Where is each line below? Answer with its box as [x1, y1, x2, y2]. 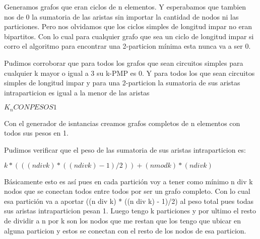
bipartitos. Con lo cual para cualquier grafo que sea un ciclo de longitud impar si [4, 31, 254, 41]
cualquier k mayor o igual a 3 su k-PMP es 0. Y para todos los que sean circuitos [4, 67, 255, 78]
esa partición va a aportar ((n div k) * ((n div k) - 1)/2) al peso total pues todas [4, 195, 254, 206]
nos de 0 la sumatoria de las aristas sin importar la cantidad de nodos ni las [4, 11, 239, 22]
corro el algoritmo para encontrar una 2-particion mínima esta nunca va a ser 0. [4, 41, 251, 51]
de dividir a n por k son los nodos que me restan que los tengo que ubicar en [4, 215, 241, 225]
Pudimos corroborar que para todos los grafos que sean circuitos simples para [4, 57, 243, 68]
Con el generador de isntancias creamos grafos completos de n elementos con [4, 117, 240, 128]
